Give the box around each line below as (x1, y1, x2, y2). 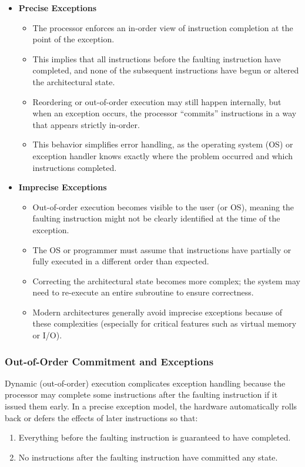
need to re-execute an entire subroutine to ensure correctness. (32, 286, 254, 298)
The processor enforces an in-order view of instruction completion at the (32, 21, 293, 33)
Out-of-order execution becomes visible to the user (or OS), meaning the (32, 200, 294, 213)
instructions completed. (32, 161, 117, 173)
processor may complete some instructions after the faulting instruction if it (5, 388, 278, 401)
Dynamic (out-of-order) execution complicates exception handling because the (5, 377, 286, 389)
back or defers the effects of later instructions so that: (5, 411, 198, 424)
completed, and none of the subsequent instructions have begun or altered (32, 64, 299, 76)
